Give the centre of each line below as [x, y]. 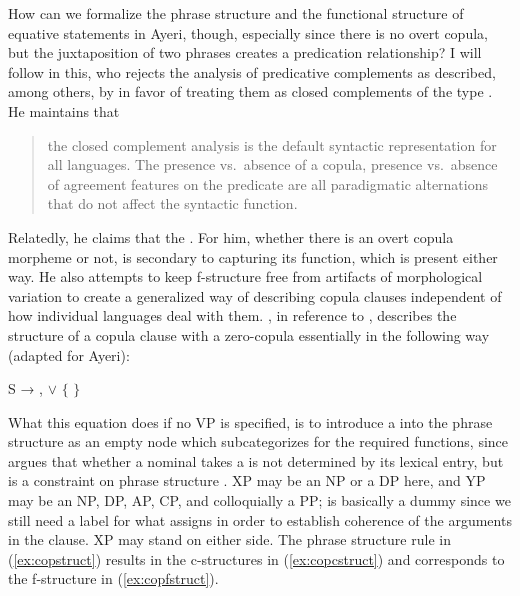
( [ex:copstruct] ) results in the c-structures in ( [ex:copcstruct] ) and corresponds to [256, 558]
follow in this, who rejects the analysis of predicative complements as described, [252, 71]
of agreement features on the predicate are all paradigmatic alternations [268, 183]
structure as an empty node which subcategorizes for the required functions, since [258, 441]
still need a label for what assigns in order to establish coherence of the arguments [260, 519]
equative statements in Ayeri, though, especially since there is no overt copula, [248, 32]
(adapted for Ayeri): [69, 354]
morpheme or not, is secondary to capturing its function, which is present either [253, 256]
